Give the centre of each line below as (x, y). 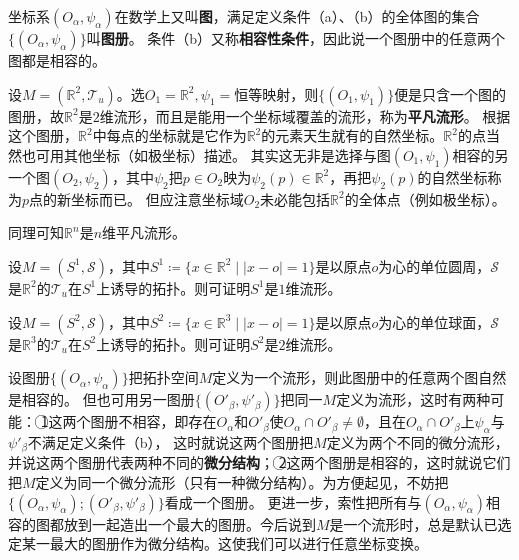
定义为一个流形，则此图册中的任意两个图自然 (359, 377)
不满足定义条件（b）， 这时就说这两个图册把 (170, 441)
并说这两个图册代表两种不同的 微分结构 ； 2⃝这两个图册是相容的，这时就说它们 (259, 462)
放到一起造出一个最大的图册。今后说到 (189, 523)
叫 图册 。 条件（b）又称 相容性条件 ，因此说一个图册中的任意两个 (296, 38)
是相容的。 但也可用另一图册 (101, 399)
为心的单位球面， (434, 321)
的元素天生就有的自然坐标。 (352, 135)
